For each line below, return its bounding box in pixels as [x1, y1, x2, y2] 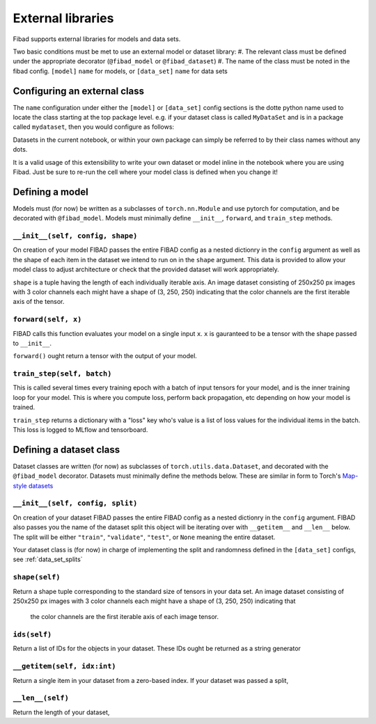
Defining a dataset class [13, 444, 120, 456]
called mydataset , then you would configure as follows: [13, 122, 174, 131]
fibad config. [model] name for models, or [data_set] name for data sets [13, 67, 228, 75]
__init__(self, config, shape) [13, 232, 138, 241]
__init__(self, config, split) [13, 499, 138, 508]
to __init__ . [13, 339, 52, 347]
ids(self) [13, 630, 52, 639]
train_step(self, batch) [13, 369, 112, 378]
